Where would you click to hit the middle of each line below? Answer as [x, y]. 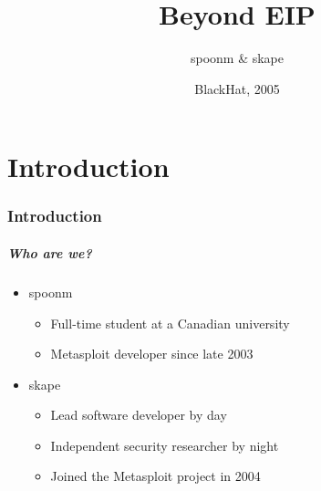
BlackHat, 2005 [237, 88]
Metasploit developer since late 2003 [152, 354]
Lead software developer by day [139, 415]
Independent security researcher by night [165, 445]
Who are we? [50, 252]
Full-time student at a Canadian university [170, 323]
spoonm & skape [237, 58]
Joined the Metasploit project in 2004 [155, 476]
